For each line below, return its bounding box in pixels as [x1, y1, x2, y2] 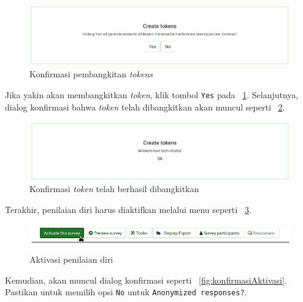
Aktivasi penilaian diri [29, 253, 113, 266]
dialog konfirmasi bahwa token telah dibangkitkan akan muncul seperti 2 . [5, 100, 285, 113]
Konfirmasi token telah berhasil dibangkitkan [29, 182, 199, 195]
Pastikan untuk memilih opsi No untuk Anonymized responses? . [5, 285, 247, 298]
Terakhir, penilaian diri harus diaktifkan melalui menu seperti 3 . [5, 203, 251, 216]
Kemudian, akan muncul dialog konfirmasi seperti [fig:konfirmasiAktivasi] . [5, 273, 287, 286]
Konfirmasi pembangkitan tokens [29, 68, 153, 80]
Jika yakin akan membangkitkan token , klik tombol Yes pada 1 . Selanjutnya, [5, 88, 299, 101]
